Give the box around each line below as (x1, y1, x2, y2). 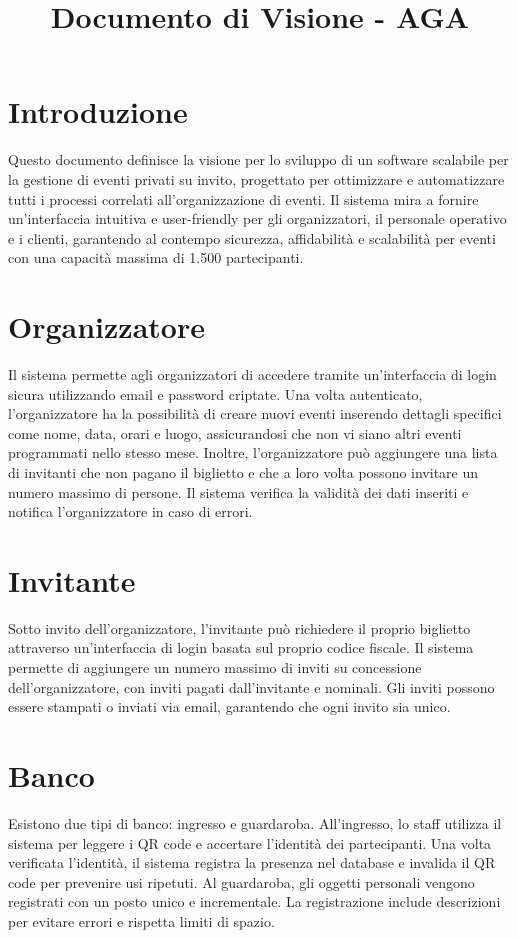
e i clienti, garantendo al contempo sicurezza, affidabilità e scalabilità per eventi (8, 227, 496, 248)
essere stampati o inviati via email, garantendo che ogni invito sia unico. (8, 696, 451, 717)
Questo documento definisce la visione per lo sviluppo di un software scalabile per (8, 149, 509, 170)
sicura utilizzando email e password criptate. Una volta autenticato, (8, 383, 423, 404)
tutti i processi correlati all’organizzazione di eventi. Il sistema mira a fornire (8, 188, 479, 209)
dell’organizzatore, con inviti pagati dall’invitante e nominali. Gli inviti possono (8, 676, 495, 697)
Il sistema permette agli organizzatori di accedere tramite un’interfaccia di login (8, 364, 497, 384)
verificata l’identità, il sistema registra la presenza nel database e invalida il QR (8, 852, 496, 873)
